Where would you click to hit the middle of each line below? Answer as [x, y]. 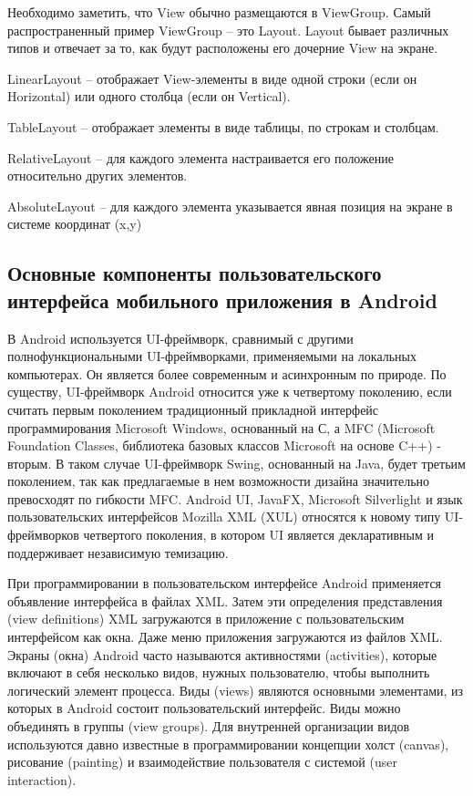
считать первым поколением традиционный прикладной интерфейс [193, 409]
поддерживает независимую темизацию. [118, 552]
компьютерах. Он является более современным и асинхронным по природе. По [227, 373]
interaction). [42, 779]
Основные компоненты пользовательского [195, 273]
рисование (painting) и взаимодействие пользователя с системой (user [202, 762]
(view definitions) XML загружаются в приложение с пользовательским [206, 619]
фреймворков [43, 535]
